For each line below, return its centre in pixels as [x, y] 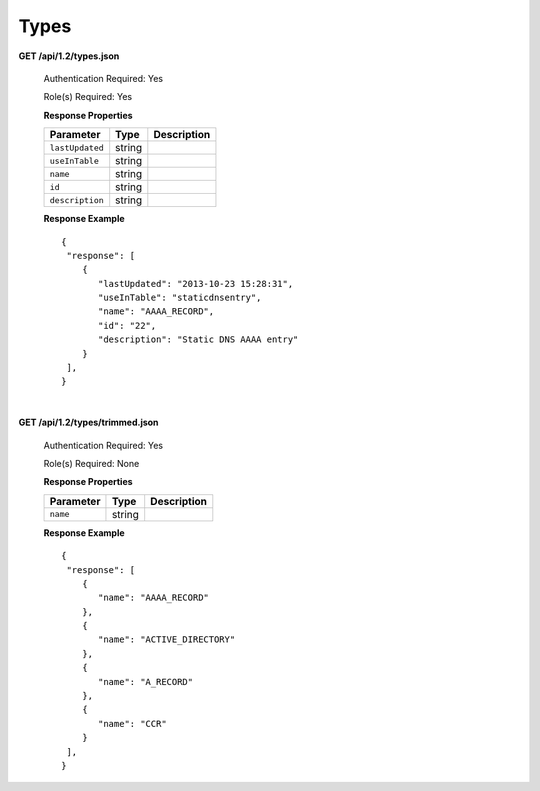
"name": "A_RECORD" [146, 681]
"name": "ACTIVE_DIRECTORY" [167, 639]
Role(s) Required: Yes [88, 97]
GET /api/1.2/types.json [69, 56]
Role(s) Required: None [91, 463]
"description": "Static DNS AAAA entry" [198, 339]
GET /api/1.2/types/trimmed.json [88, 422]
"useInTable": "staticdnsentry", [180, 298]
